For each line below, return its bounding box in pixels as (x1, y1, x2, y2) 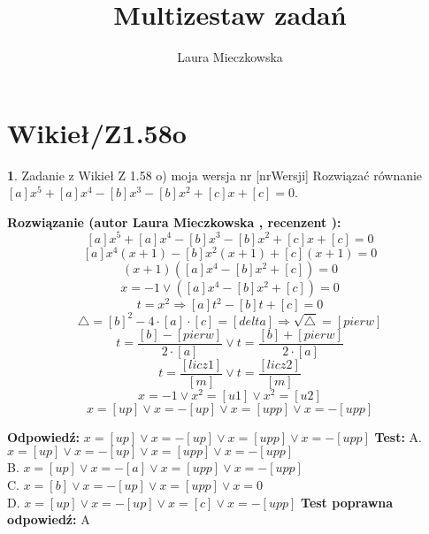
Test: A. (374, 427, 422, 446)
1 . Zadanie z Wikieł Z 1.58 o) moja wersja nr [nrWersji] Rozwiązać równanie (7, 165, 423, 184)
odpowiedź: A (7, 510, 90, 529)
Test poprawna (301, 492, 394, 511)
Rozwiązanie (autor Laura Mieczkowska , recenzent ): (7, 212, 341, 231)
